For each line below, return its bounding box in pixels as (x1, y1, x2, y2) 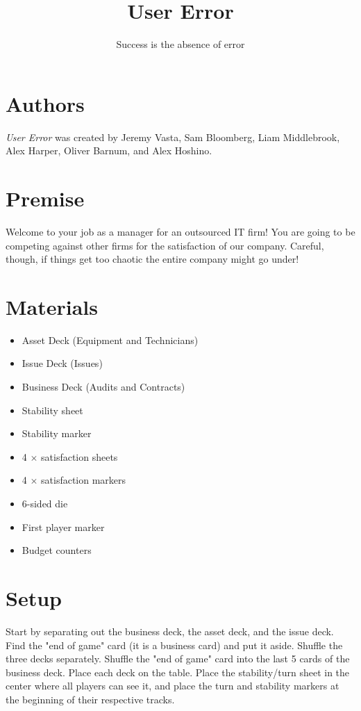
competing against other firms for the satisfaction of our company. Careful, (6, 238, 324, 252)
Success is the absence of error (116, 37, 245, 51)
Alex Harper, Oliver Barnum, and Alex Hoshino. (6, 143, 212, 158)
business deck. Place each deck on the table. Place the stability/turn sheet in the (6, 664, 350, 679)
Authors (6, 89, 85, 117)
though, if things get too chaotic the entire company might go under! (6, 252, 299, 266)
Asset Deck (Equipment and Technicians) (22, 332, 199, 347)
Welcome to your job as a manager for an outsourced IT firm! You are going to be (6, 224, 355, 238)
